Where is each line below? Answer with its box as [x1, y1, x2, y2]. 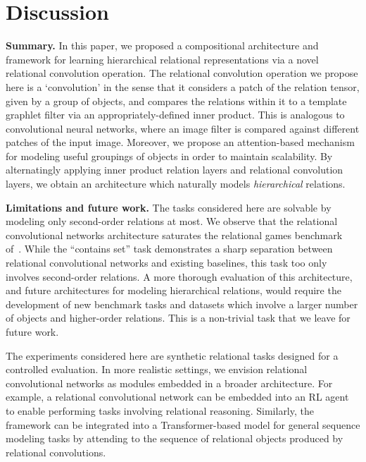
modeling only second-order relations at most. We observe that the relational [6, 214, 338, 229]
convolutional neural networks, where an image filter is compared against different [6, 121, 360, 135]
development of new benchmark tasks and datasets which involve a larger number [6, 296, 358, 311]
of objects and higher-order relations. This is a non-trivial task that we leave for [6, 310, 351, 325]
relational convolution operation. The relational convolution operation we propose [6, 66, 358, 80]
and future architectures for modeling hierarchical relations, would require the [6, 283, 341, 298]
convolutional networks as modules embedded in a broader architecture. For [6, 375, 333, 390]
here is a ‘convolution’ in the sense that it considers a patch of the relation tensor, [6, 79, 360, 94]
